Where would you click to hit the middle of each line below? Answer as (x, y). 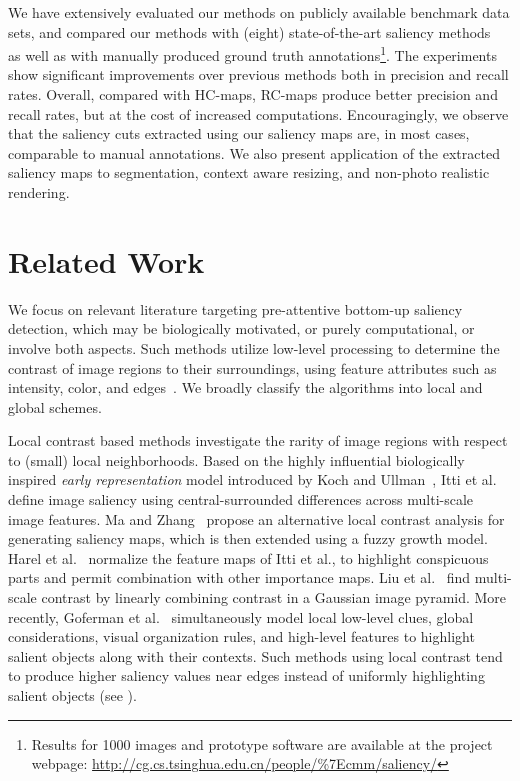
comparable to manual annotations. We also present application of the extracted (254, 152)
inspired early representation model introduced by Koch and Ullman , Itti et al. (252, 479)
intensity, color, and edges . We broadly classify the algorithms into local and (245, 387)
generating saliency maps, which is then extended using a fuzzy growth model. (248, 538)
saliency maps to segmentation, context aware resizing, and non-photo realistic (249, 172)
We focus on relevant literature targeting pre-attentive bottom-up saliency (235, 308)
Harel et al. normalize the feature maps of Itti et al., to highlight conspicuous (248, 557)
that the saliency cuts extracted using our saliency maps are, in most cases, (239, 133)
